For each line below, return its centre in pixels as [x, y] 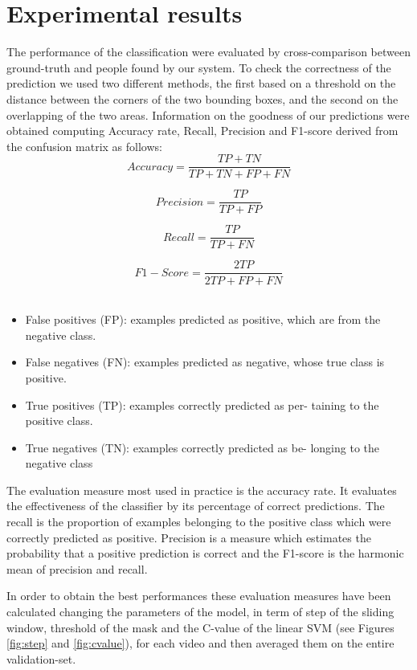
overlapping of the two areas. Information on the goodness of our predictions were [208, 114]
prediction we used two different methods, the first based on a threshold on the [201, 83]
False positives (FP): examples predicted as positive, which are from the [203, 319]
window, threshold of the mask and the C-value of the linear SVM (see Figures [200, 627]
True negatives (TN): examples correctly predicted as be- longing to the [202, 447]
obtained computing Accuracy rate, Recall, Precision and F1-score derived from [202, 131]
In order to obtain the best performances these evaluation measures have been [199, 596]
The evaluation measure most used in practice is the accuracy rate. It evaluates [202, 490]
